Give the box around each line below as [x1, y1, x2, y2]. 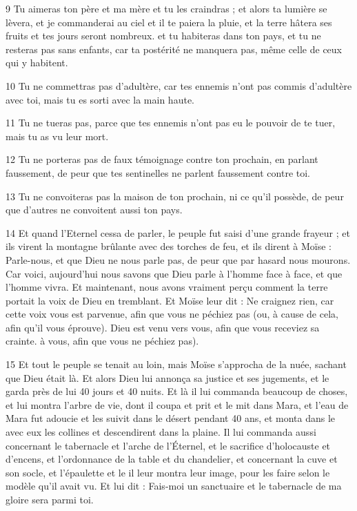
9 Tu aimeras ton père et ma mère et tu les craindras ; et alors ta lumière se [6, 1, 327, 15]
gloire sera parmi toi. [6, 492, 94, 506]
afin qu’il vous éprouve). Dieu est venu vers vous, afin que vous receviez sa [6, 320, 320, 334]
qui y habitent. [6, 55, 68, 70]
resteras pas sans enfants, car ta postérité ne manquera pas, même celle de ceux [6, 41, 342, 56]
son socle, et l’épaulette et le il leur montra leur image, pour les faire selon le [6, 465, 330, 479]
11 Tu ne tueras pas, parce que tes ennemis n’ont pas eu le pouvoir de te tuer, [6, 115, 336, 130]
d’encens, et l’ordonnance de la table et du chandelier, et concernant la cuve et [6, 452, 338, 466]
